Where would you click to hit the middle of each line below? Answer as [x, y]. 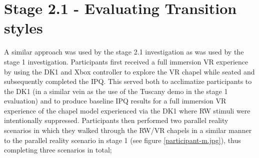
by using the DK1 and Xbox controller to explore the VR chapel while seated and [129, 71]
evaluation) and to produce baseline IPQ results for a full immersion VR [115, 101]
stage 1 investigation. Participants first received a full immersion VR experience [126, 61]
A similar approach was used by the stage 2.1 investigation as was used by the [124, 52]
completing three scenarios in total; [58, 150]
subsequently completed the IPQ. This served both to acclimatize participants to [128, 81]
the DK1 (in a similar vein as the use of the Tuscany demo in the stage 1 [116, 91]
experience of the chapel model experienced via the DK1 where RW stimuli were [127, 110]
